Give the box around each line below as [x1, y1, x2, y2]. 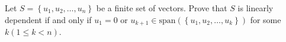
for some [250, 13, 281, 25]
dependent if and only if [5, 13, 92, 25]
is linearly [237, 2, 274, 14]
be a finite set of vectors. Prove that [96, 2, 227, 14]
